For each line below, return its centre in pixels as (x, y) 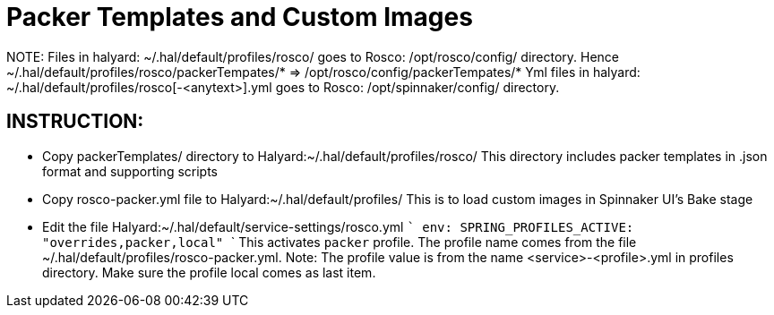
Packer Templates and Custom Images (240, 17)
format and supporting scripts (130, 171)
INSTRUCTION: (75, 122)
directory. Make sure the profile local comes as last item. (209, 272)
